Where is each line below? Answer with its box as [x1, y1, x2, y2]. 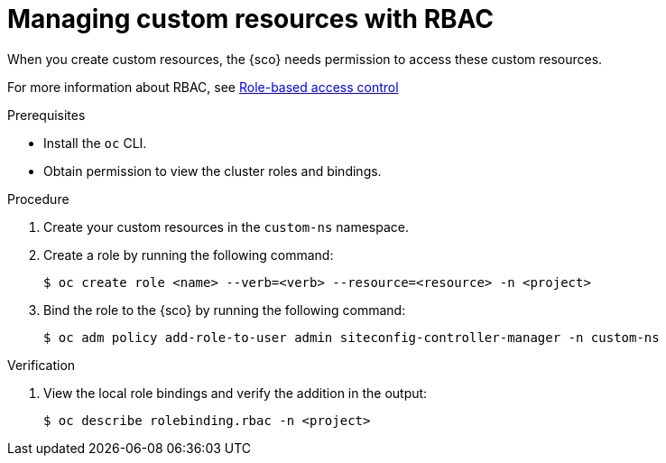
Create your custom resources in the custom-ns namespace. [43, 218, 410, 235]
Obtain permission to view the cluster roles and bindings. [43, 162, 382, 179]
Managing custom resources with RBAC [7, 4, 494, 34]
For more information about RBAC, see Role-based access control [7, 79, 399, 95]
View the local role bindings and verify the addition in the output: [43, 384, 428, 401]
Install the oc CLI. [43, 134, 147, 151]
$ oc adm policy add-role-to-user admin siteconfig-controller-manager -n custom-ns [43, 329, 660, 345]
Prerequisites [7, 106, 86, 123]
